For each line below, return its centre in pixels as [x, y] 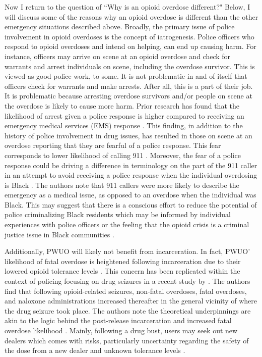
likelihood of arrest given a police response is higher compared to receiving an [124, 115]
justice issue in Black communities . [59, 234]
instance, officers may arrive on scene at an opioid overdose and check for [118, 56]
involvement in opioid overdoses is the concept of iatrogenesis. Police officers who [129, 36]
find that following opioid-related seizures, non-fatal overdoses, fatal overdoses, [126, 291]
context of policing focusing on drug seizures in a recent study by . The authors [127, 281]
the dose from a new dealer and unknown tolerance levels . [95, 350]
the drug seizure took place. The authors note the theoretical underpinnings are [128, 310]
